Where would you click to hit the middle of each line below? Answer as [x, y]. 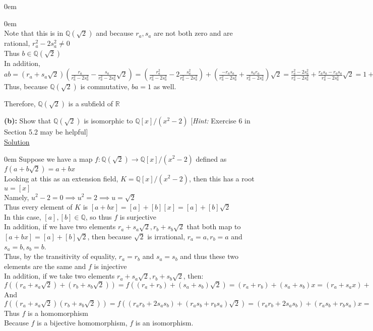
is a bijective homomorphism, [82, 323]
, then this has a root [222, 178]
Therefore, [20, 104]
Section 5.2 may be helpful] [46, 132]
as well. [165, 86]
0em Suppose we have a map [48, 158]
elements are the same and [45, 266]
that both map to [214, 226]
